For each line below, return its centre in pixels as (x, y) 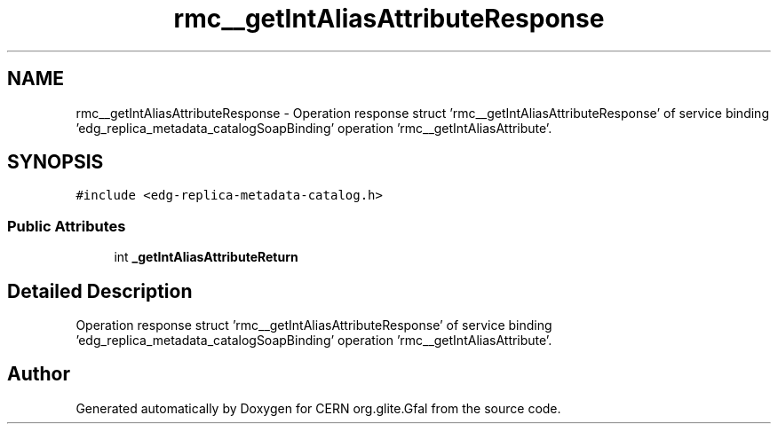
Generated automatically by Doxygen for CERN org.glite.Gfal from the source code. (318, 408)
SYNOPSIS (56, 162)
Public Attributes (67, 226)
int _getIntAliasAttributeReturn (206, 257)
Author (39, 374)
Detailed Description (100, 291)
